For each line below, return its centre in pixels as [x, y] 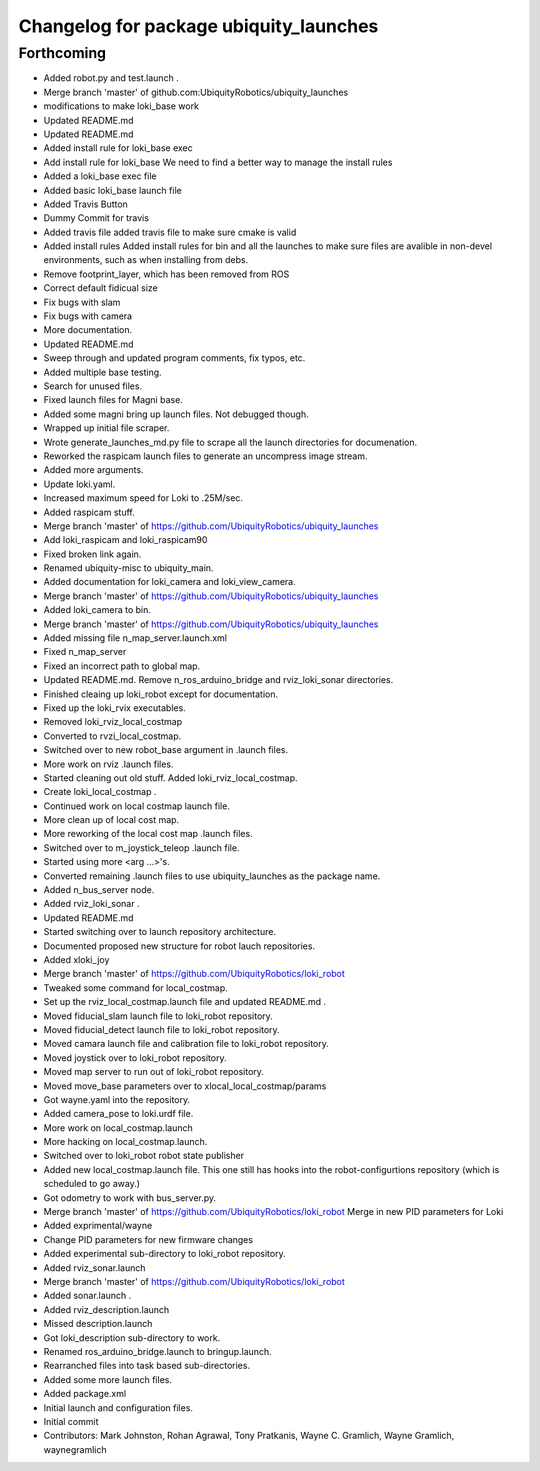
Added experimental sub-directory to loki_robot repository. [164, 1254]
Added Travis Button [86, 204]
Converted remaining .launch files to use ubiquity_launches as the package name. [212, 876]
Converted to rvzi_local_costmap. [112, 736]
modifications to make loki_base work [121, 106]
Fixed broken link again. [92, 554]
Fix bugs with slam [82, 302]
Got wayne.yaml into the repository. [117, 1099]
